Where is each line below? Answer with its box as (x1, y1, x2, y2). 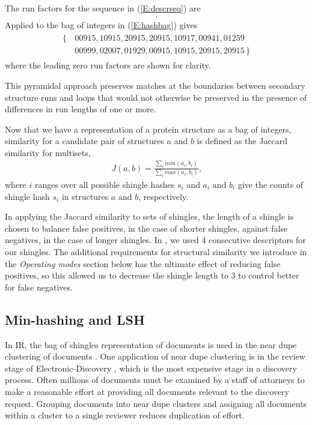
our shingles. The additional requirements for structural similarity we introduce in (5, 246, 307, 258)
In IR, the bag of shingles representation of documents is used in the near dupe (5, 338, 297, 351)
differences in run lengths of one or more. (5, 103, 156, 115)
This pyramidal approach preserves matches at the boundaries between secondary (5, 79, 305, 91)
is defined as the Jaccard (197, 134, 288, 147)
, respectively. (138, 190, 189, 202)
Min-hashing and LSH (5, 310, 145, 328)
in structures (61, 190, 109, 202)
